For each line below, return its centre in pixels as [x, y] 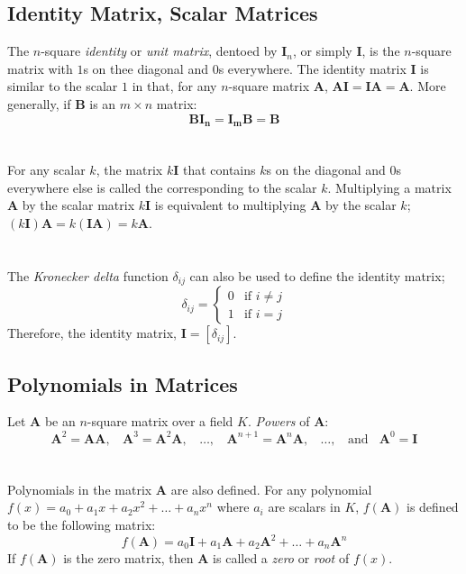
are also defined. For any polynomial [271, 489]
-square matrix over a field [160, 421]
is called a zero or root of [281, 558]
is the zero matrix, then [128, 558]
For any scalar [46, 170]
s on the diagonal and [326, 170]
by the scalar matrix [78, 205]
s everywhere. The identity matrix [312, 68]
